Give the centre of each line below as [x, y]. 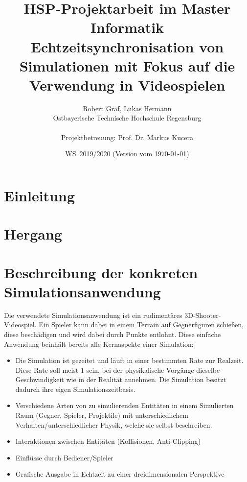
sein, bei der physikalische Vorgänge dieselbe [153, 370]
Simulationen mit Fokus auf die [127, 65]
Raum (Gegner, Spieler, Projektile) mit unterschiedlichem [102, 415]
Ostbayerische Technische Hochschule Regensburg [127, 118]
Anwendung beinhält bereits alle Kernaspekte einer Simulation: [99, 344]
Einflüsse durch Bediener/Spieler [64, 457]
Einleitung [40, 195]
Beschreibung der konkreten [101, 272]
